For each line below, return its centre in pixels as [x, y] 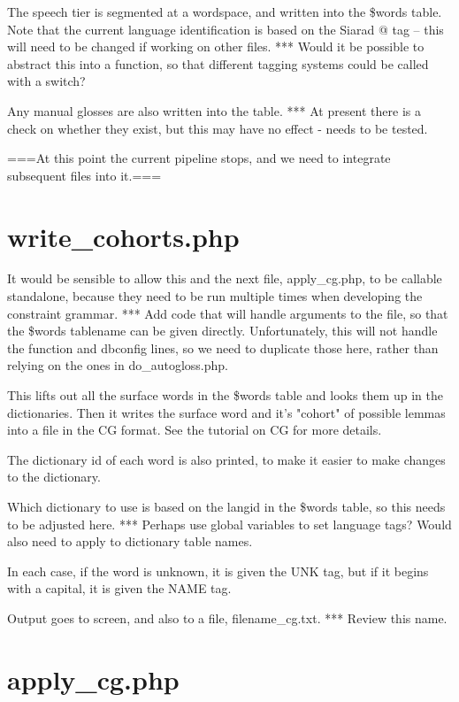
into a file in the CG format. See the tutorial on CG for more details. [195, 430]
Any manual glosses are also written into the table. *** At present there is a [214, 110]
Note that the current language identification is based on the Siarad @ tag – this [226, 29]
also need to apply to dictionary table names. [130, 541]
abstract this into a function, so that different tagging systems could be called [218, 63]
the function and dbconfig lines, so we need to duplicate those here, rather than [223, 347]
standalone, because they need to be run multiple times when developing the [215, 296]
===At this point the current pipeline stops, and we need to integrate [199, 158]
